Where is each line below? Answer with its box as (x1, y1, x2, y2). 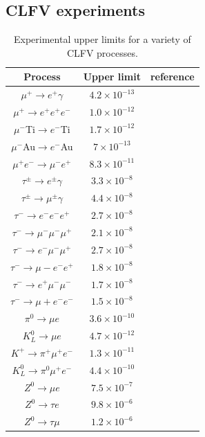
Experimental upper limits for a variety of (13, 32, 191, 46)
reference (150, 69, 195, 84)
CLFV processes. (66, 45, 138, 60)
